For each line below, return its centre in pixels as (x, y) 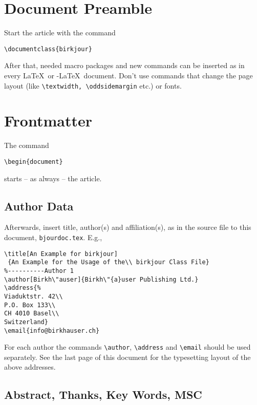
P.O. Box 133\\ (30, 305)
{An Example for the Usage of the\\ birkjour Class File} (109, 262)
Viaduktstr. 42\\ (34, 296)
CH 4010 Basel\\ (32, 314)
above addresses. (30, 367)
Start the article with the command (60, 33)
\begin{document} (34, 162)
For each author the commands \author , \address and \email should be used (127, 347)
